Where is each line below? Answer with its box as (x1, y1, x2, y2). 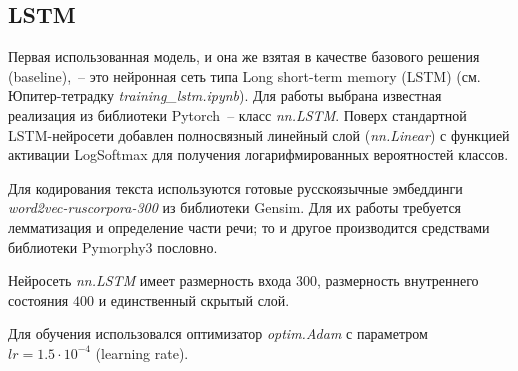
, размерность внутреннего (316, 270, 479, 291)
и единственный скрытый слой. (98, 289, 290, 310)
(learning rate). (95, 342, 189, 363)
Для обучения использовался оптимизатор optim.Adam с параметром (8, 323, 428, 344)
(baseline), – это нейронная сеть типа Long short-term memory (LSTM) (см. (8, 65, 481, 86)
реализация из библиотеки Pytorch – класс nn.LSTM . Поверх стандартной (8, 104, 467, 125)
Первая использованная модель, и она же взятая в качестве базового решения (8, 46, 480, 67)
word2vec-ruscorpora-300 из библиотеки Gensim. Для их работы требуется (8, 197, 462, 218)
